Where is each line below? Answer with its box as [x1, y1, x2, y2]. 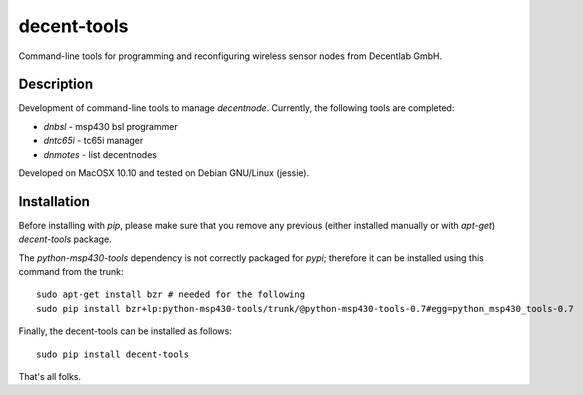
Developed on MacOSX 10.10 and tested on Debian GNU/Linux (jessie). [18, 167, 310, 179]
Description [18, 76, 94, 93]
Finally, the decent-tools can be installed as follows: [18, 325, 232, 337]
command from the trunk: [18, 266, 124, 278]
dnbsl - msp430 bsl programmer [43, 120, 179, 132]
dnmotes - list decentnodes [43, 148, 157, 160]
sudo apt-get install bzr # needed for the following [36, 289, 305, 300]
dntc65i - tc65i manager [43, 135, 144, 147]
